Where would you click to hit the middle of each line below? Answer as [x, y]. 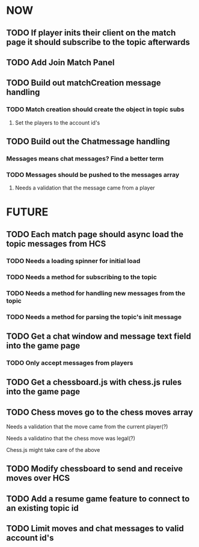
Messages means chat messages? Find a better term [85, 158]
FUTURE [27, 212]
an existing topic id [43, 508]
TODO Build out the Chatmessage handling [88, 142]
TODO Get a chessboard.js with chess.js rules [94, 382]
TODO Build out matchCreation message [84, 83]
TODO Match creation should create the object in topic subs [95, 110]
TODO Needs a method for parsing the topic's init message [94, 317]
